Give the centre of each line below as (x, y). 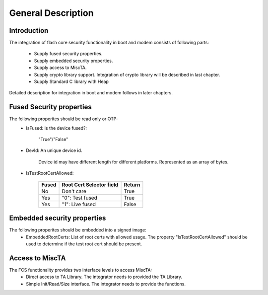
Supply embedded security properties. (73, 61)
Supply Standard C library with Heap (71, 81)
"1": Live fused (79, 204)
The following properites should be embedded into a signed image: (78, 230)
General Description (51, 13)
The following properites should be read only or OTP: (64, 119)
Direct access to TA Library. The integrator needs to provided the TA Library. (104, 277)
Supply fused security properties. (68, 54)
